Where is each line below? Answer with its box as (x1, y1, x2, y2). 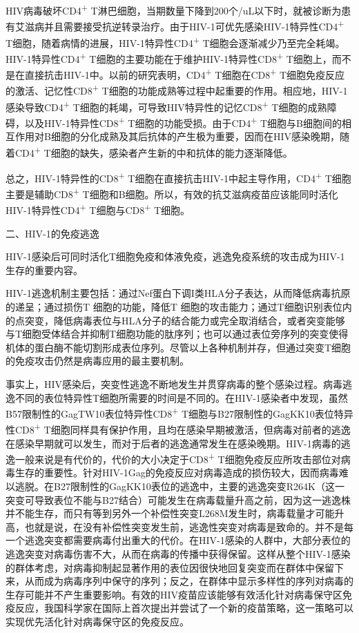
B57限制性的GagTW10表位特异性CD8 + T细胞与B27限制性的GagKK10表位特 (6, 405, 344, 420)
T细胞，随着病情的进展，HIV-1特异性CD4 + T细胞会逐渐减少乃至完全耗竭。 (6, 33, 345, 50)
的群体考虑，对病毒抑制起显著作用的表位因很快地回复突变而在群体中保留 (6, 560, 334, 574)
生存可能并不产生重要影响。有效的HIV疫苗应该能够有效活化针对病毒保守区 (6, 587, 343, 601)
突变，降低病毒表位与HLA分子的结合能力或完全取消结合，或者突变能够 (24, 313, 345, 327)
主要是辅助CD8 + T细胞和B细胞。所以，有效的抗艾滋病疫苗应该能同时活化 (6, 185, 338, 201)
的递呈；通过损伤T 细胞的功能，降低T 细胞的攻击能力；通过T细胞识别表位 (6, 299, 342, 313)
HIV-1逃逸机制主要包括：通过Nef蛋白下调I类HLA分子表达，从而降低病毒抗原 (6, 286, 351, 300)
